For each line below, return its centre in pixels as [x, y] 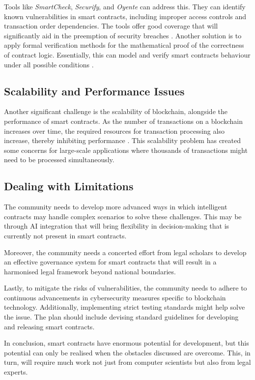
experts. [16, 372]
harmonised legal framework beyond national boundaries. [90, 271]
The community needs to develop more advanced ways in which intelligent [116, 207]
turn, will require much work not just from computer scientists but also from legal [127, 362]
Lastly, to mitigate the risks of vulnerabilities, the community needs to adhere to [126, 288]
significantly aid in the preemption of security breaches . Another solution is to [123, 35]
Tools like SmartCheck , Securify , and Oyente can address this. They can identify [125, 6]
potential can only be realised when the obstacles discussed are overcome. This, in [127, 352]
